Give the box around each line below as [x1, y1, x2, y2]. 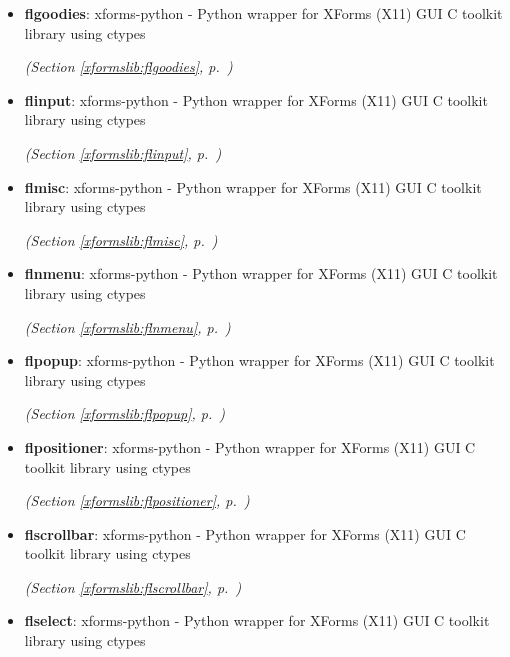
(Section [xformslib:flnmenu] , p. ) [24, 316, 231, 337]
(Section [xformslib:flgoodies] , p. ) [24, 56, 233, 77]
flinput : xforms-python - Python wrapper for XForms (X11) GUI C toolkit [24, 89, 488, 110]
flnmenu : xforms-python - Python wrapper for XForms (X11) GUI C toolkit [24, 263, 498, 284]
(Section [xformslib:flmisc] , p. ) [24, 229, 218, 250]
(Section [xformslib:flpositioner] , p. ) [24, 490, 250, 511]
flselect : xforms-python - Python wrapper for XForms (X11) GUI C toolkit [24, 610, 490, 631]
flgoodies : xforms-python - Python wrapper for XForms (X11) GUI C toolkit [24, 3, 503, 23]
